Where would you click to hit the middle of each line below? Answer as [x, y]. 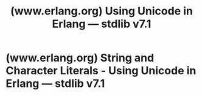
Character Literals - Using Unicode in [101, 71]
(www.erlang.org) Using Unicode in [102, 11]
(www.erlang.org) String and [80, 58]
